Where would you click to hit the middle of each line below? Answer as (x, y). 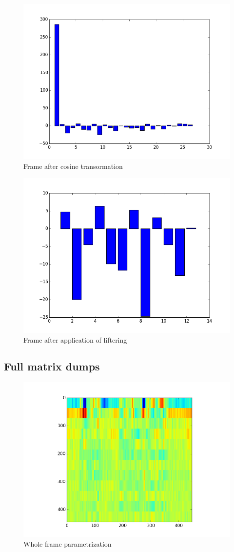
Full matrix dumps (52, 366)
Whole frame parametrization (68, 544)
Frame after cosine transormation (73, 166)
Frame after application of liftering (75, 339)
